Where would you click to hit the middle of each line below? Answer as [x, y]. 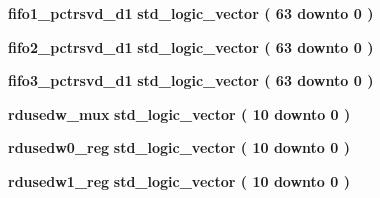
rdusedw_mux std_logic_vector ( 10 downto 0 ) [179, 113]
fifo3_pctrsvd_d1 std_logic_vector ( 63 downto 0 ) [191, 80]
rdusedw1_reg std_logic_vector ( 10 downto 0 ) [179, 180]
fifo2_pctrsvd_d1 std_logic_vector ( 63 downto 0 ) [191, 46]
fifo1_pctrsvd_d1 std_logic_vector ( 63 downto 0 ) [191, 13]
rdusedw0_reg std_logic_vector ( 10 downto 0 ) [179, 147]
